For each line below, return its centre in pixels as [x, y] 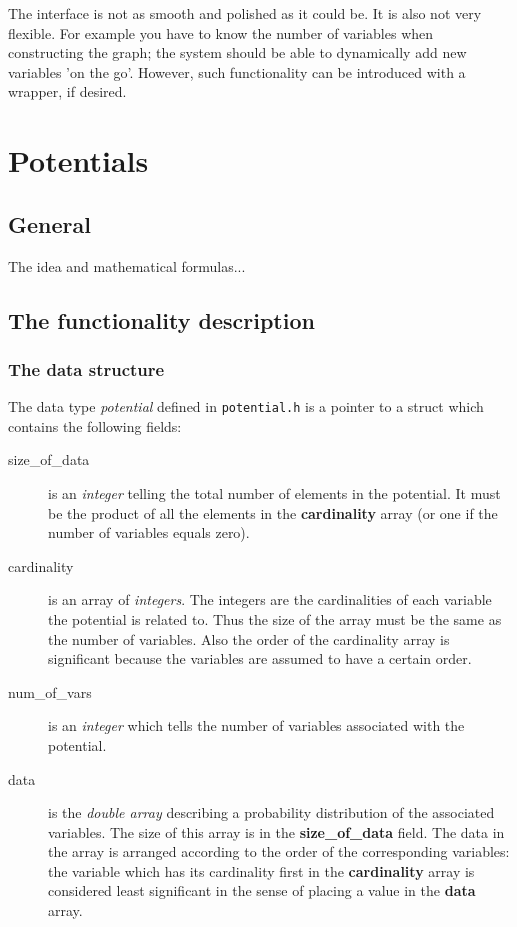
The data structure [86, 368]
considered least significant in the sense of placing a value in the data [262, 890]
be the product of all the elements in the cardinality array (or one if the [273, 512]
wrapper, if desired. [67, 91]
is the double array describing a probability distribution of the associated [271, 812]
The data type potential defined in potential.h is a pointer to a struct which [246, 406]
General [49, 223]
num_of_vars [50, 691]
